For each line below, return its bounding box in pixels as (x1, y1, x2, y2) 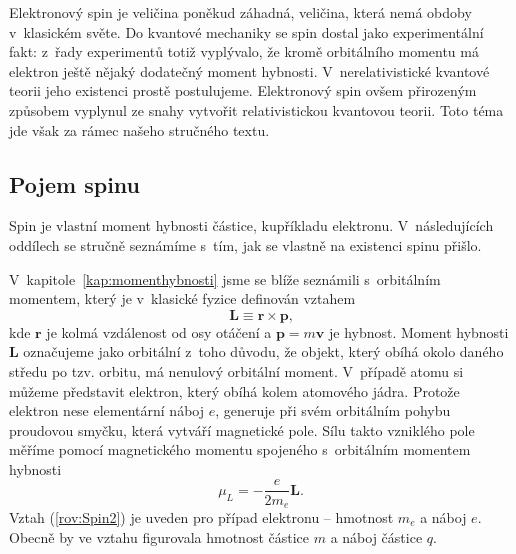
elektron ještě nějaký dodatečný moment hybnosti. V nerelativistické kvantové (9, 60, 490, 81)
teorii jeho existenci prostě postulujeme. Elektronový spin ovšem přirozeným (9, 80, 477, 101)
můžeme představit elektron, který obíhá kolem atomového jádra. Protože (9, 380, 460, 401)
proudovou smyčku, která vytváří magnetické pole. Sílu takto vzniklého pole (9, 419, 475, 440)
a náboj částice (330, 526, 423, 547)
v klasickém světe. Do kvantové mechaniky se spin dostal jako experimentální (9, 21, 484, 42)
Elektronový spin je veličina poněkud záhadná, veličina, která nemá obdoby (9, 2, 472, 22)
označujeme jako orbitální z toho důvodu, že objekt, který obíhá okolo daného (23, 341, 504, 362)
